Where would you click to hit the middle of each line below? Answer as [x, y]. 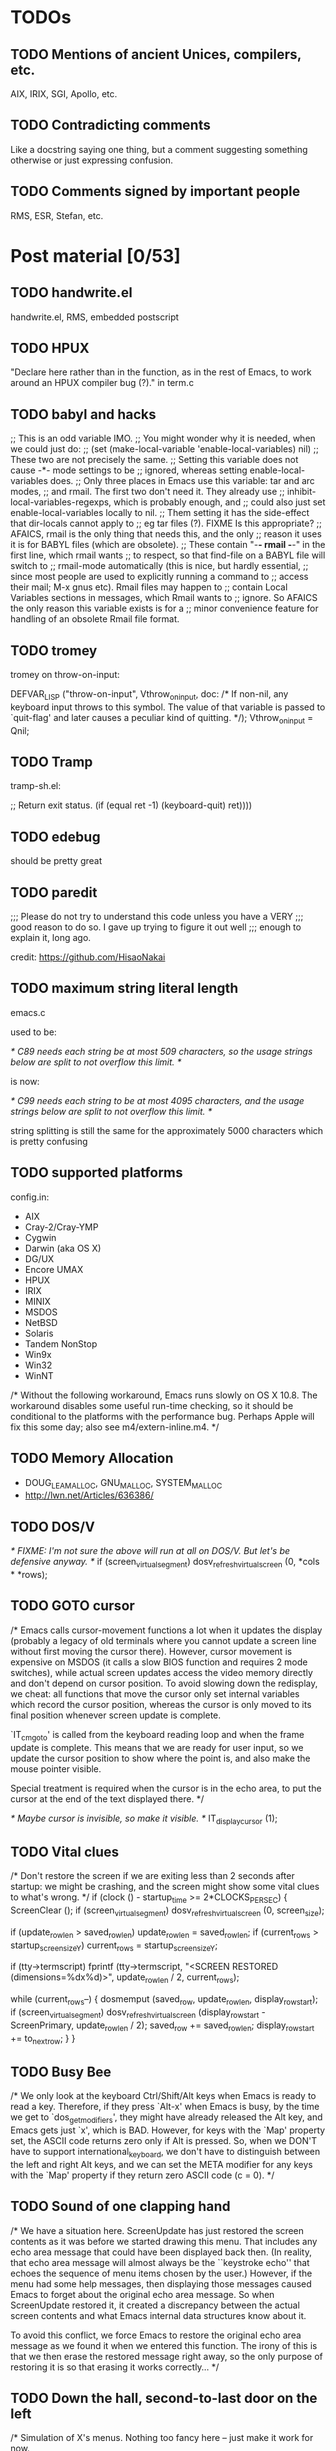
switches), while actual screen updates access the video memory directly [161, 1672]
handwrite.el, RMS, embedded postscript [95, 317]
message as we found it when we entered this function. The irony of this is [164, 2345]
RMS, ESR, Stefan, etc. [57, 215]
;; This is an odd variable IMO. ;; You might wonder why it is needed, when [163, 438]
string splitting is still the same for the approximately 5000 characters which [167, 1130]
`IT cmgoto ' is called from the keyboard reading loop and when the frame [157, 1735]
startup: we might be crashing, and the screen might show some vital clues [165, 1887]
